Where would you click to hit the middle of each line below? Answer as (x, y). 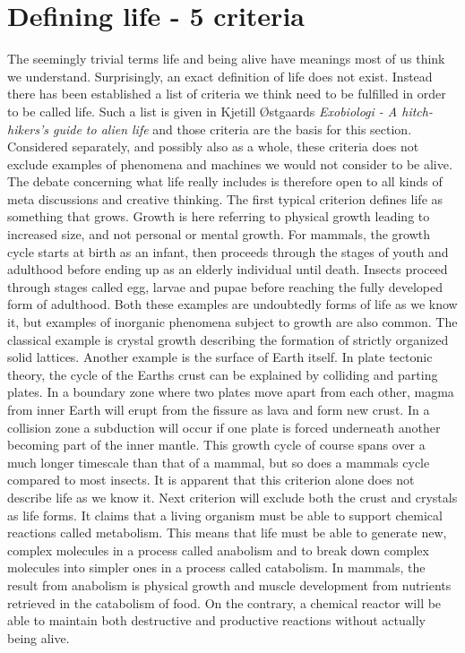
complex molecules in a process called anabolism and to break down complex (218, 550)
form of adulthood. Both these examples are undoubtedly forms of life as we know (232, 304)
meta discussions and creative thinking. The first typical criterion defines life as (225, 198)
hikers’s (28, 129)
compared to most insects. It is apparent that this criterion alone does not (211, 480)
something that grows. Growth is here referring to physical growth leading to (219, 216)
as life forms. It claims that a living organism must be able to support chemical (225, 515)
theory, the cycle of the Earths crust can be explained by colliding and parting (223, 374)
